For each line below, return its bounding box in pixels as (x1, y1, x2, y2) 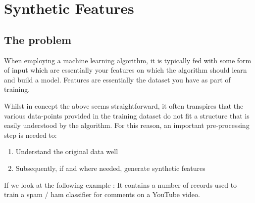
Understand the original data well (15, 146, 118, 157)
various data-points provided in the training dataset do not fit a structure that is (4, 110, 250, 121)
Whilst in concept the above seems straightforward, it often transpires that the (4, 100, 244, 111)
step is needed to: (4, 129, 57, 140)
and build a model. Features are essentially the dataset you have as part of (4, 74, 231, 84)
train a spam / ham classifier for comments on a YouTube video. (4, 189, 200, 200)
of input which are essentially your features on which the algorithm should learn (4, 65, 247, 75)
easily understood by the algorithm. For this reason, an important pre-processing (4, 120, 250, 130)
